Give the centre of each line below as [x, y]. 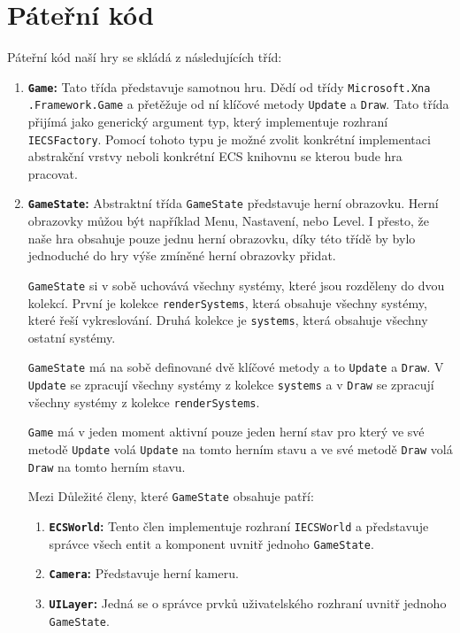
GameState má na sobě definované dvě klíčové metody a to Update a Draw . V [236, 367]
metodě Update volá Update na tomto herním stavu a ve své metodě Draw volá [240, 449]
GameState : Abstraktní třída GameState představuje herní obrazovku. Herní [233, 203]
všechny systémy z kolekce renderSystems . [144, 401]
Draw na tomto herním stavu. [107, 466]
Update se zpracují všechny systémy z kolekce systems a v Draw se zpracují [231, 385]
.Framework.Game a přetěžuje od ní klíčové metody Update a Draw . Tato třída [238, 104]
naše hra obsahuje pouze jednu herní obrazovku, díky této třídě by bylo [222, 238]
